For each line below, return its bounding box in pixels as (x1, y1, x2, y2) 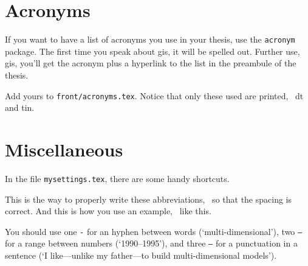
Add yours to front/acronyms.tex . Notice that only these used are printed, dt (5, 89, 304, 102)
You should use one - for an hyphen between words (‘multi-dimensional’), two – (5, 225, 303, 237)
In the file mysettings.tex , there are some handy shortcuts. (5, 172, 230, 184)
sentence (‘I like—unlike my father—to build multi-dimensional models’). (5, 249, 277, 262)
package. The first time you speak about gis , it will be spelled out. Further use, (5, 44, 300, 57)
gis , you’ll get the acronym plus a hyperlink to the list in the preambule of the (5, 57, 296, 69)
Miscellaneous (5, 137, 123, 161)
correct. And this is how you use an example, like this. (5, 205, 211, 217)
